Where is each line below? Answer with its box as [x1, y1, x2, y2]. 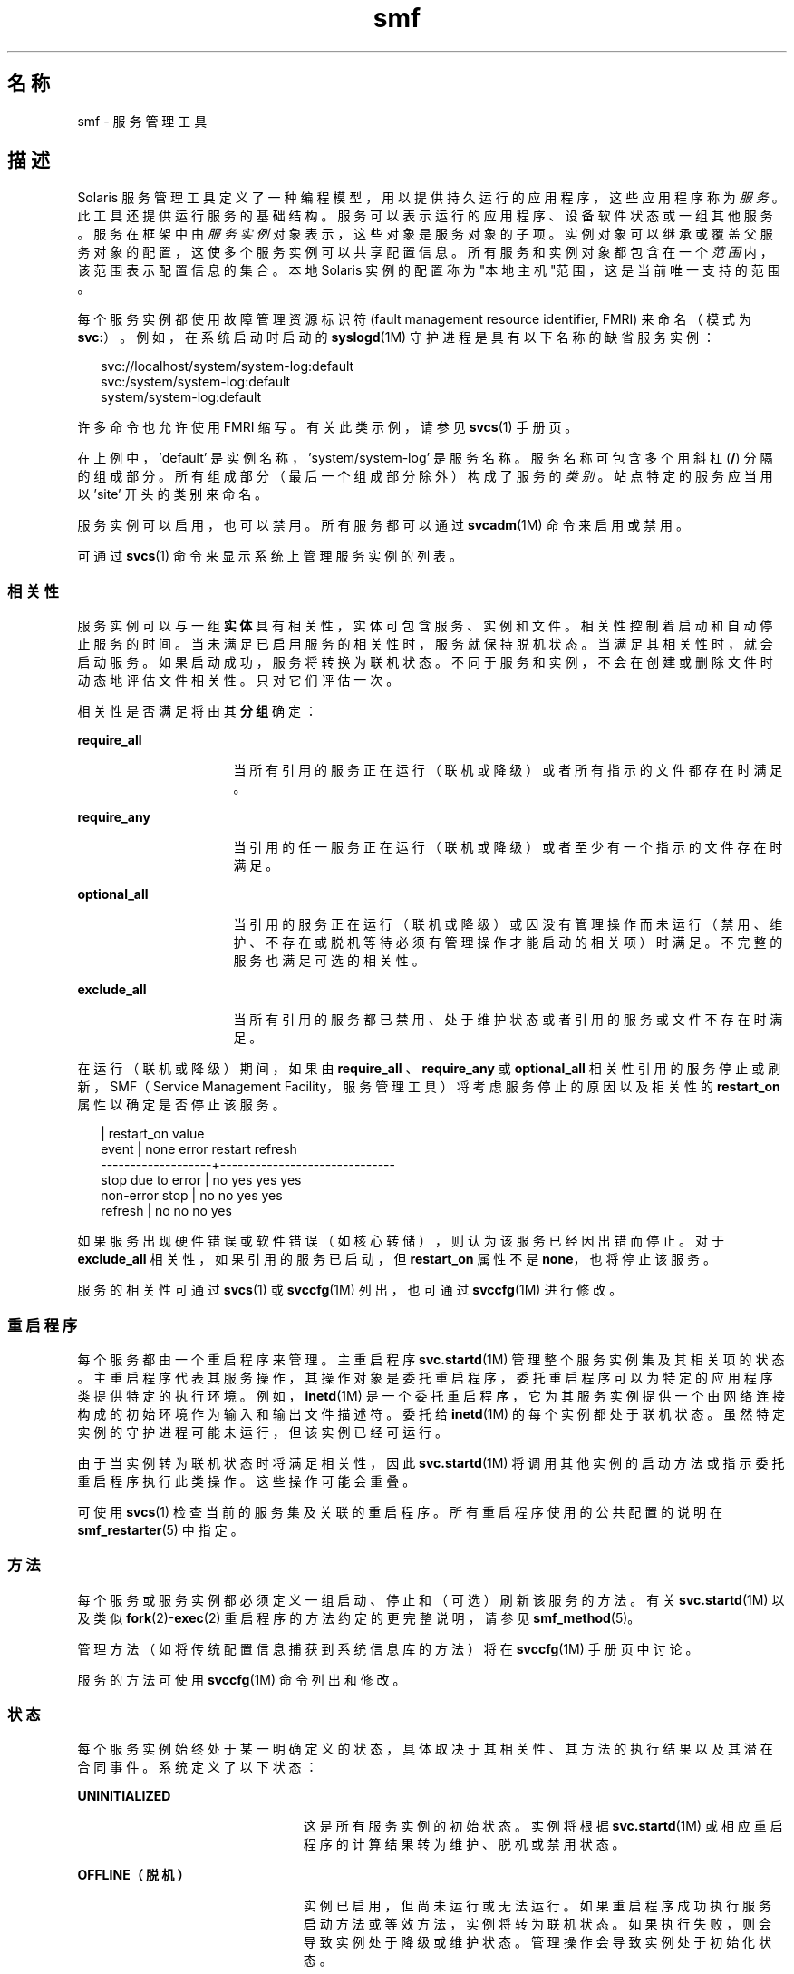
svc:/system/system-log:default [101, 374, 291, 390]
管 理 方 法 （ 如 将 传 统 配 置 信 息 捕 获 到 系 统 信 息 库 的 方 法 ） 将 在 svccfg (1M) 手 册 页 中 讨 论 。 [77, 1640, 699, 1656]
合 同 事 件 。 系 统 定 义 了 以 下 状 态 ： [77, 1759, 318, 1775]
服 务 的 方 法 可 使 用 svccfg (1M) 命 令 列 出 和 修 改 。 [77, 1671, 406, 1687]
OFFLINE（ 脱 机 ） [77, 1867, 190, 1883]
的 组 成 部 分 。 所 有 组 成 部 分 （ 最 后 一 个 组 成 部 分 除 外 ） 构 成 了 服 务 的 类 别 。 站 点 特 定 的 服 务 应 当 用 [77, 468, 773, 484]
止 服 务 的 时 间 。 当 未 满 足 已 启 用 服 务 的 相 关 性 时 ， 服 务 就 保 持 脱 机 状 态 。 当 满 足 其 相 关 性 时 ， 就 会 [77, 636, 773, 652]
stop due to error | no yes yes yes [101, 1172, 302, 1188]
